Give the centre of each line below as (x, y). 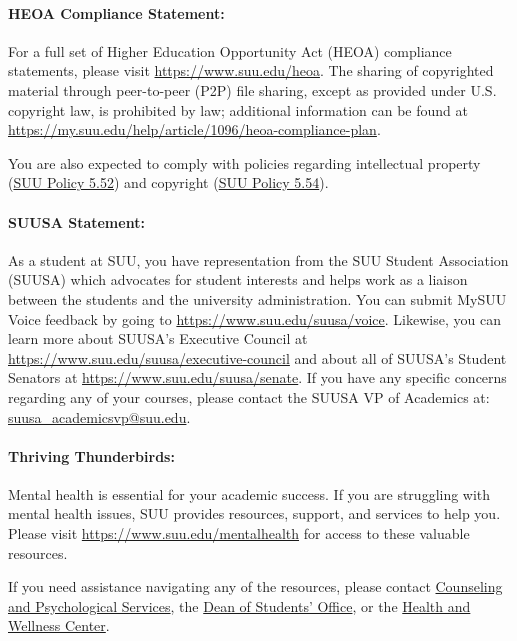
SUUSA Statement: (76, 221)
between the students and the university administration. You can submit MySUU (257, 298)
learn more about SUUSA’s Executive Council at (158, 338)
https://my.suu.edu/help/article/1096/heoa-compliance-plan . (194, 129)
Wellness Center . (59, 625)
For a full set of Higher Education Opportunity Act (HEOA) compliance (230, 50)
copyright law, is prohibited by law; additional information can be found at (238, 109)
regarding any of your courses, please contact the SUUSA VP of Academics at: (249, 396)
